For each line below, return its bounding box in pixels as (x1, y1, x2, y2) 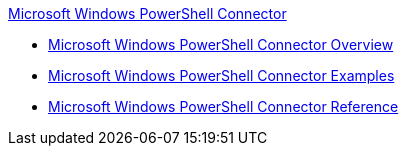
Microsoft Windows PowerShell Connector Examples (48, 67, 395, 84)
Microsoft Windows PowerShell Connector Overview (48, 36, 394, 53)
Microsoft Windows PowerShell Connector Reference (48, 98, 399, 115)
